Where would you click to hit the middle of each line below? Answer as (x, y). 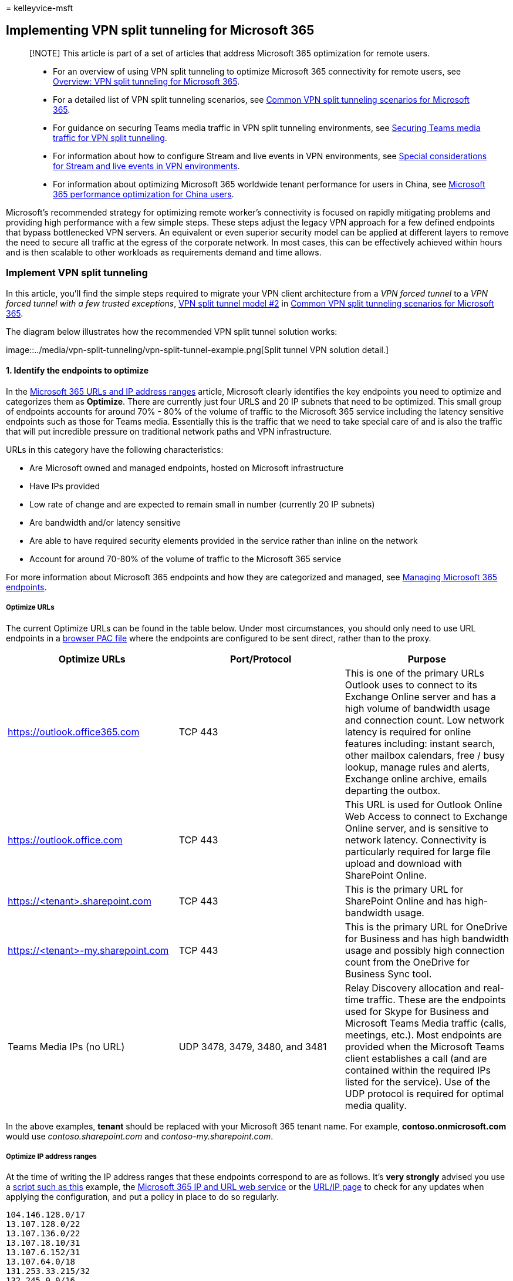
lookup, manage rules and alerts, (417, 767)
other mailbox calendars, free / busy (425, 755)
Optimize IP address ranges (51, 1156)
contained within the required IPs (418, 1070)
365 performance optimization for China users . (144, 194)
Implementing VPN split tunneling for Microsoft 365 (160, 31)
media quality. (376, 1105)
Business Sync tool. (388, 974)
